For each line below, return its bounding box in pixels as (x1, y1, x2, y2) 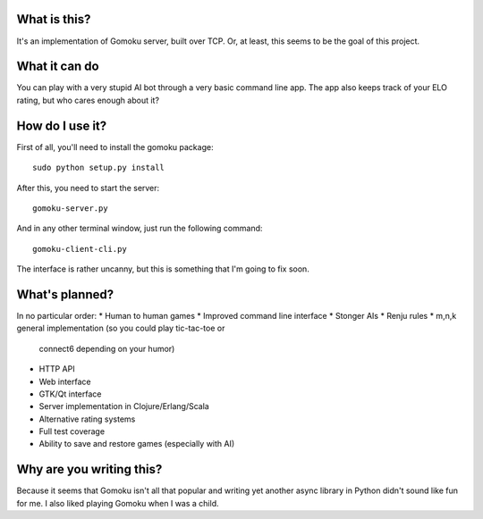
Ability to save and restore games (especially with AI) (38, 439, 235, 449)
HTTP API (38, 364, 75, 374)
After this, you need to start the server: (16, 182, 160, 193)
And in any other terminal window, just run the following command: (16, 223, 263, 234)
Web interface (38, 376, 91, 387)
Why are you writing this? (16, 462, 163, 477)
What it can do (16, 59, 99, 74)
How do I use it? (16, 118, 107, 133)
